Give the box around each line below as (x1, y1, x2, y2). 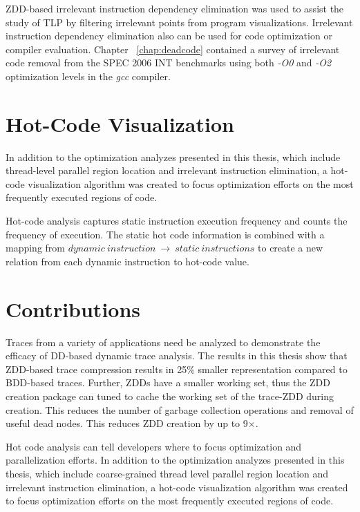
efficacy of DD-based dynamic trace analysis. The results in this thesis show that (6, 348, 348, 363)
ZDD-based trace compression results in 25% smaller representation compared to (6, 361, 348, 376)
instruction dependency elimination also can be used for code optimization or (6, 28, 332, 43)
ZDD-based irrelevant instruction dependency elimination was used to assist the (6, 1, 344, 15)
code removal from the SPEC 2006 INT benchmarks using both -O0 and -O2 (6, 55, 332, 70)
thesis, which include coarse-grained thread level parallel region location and (6, 466, 329, 480)
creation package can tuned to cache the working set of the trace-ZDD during (6, 388, 334, 403)
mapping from (6, 240, 66, 255)
